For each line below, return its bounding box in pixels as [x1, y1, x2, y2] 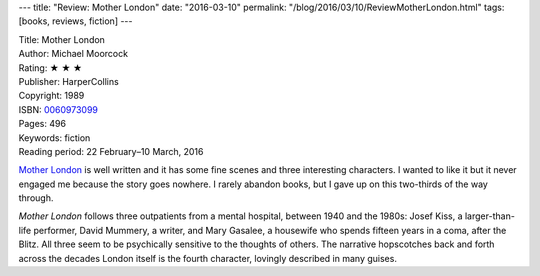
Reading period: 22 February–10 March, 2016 [18, 145, 204, 157]
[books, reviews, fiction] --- [18, 15, 133, 27]
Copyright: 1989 [18, 90, 85, 102]
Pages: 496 [18, 118, 67, 130]
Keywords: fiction [18, 131, 91, 144]
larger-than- [464, 210, 515, 222]
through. [18, 192, 54, 204]
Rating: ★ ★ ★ [18, 61, 83, 74]
